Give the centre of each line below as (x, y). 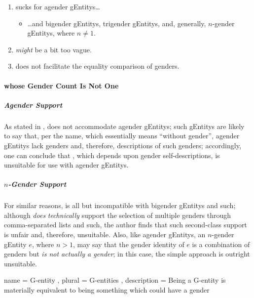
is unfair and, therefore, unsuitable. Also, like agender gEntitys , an (105, 234)
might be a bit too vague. (54, 49)
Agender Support (33, 105)
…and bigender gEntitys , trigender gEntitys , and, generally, (117, 23)
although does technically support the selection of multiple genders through (118, 215)
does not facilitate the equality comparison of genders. (97, 66)
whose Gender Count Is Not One (61, 85)
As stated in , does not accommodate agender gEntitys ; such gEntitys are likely (124, 126)
